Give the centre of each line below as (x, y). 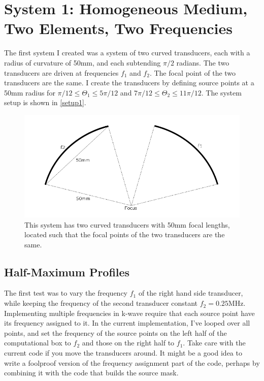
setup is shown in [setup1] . (45, 102)
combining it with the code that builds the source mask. (91, 373)
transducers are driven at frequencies (61, 72)
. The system (221, 92)
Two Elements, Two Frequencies (118, 28)
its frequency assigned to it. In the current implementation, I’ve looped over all (127, 323)
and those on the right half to (128, 343)
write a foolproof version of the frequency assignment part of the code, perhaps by (132, 362)
